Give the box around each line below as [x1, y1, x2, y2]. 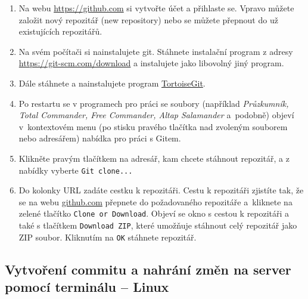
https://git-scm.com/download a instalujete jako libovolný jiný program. [18, 57, 284, 69]
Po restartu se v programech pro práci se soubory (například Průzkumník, [18, 97, 289, 109]
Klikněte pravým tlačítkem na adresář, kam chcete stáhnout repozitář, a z [18, 152, 290, 164]
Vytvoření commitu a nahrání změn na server [5, 260, 291, 278]
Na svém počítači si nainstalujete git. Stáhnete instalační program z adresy [18, 45, 293, 57]
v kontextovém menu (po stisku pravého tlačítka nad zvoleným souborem [18, 120, 288, 132]
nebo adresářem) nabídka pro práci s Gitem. [18, 132, 181, 144]
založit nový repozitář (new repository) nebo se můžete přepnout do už [18, 13, 278, 26]
